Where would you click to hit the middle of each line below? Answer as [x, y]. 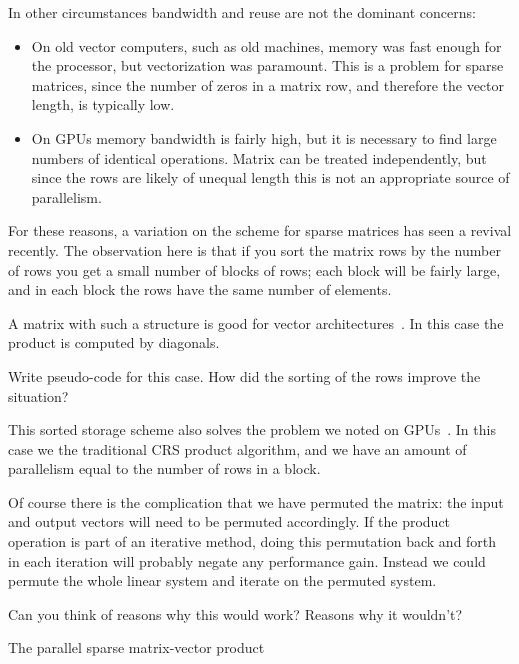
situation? [38, 395]
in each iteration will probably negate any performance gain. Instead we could [247, 560]
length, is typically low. [103, 104]
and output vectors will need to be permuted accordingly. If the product [229, 521]
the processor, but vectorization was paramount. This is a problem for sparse [267, 65]
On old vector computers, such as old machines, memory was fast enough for [266, 45]
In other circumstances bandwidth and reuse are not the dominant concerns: [242, 12]
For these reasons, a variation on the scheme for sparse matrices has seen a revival [260, 230]
